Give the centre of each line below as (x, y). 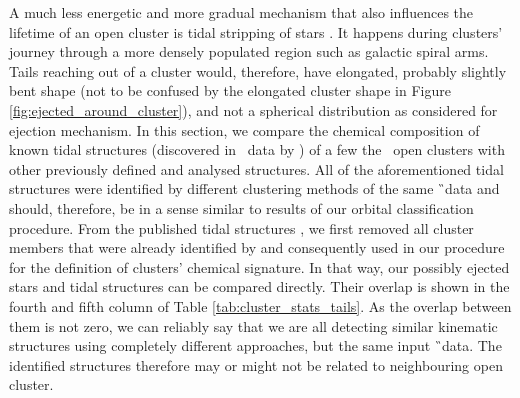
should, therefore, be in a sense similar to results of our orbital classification (241, 207)
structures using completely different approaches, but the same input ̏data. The (255, 345)
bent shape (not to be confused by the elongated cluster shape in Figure (230, 90)
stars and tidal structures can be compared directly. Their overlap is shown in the (259, 286)
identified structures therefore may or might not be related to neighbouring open (256, 364)
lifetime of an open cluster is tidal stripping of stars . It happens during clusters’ (256, 31)
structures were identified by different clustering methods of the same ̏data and (254, 188)
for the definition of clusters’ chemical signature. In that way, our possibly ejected (259, 266)
